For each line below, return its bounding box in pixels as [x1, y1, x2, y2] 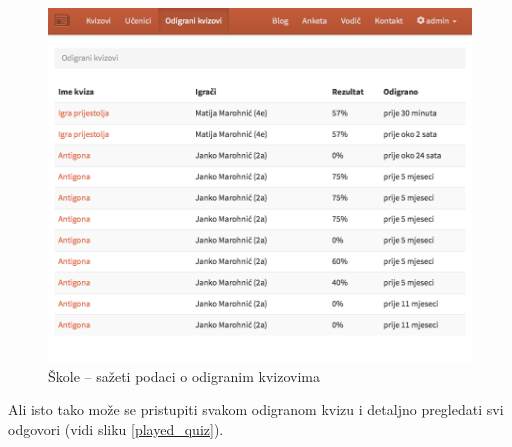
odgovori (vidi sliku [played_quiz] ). [8, 419, 224, 440]
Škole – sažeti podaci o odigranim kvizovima [48, 365, 320, 386]
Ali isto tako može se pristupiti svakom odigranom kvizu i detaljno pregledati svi [8, 399, 504, 420]
